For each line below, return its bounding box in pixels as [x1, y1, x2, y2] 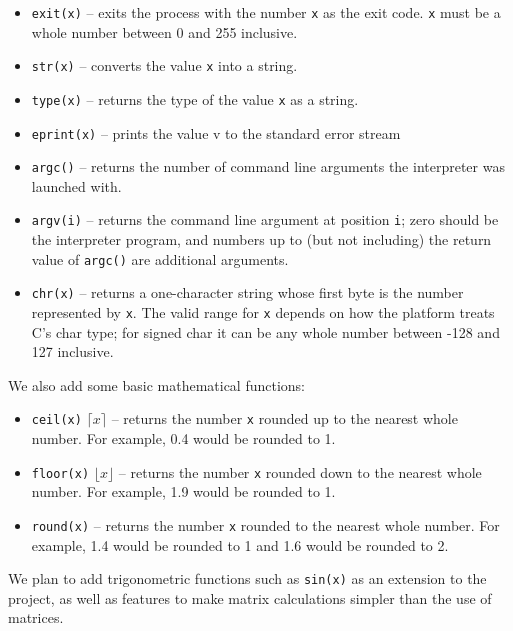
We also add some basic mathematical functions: [8, 374, 306, 395]
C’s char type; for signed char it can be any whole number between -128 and [31, 321, 500, 342]
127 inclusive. [31, 341, 114, 362]
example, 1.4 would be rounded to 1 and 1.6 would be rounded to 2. [31, 534, 449, 555]
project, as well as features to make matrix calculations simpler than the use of [8, 587, 492, 608]
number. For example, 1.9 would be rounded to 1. [31, 481, 336, 502]
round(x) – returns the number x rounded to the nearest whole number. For [31, 514, 500, 535]
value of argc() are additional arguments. [31, 248, 289, 269]
